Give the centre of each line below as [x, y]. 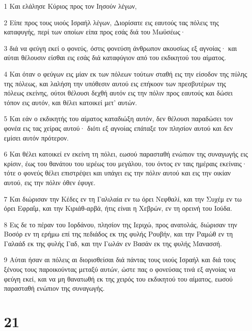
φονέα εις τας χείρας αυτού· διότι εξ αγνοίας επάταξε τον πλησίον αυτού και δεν [118, 128]
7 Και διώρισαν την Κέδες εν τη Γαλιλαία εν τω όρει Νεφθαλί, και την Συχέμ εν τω [123, 198]
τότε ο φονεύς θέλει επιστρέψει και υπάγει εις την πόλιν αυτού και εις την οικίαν [118, 173]
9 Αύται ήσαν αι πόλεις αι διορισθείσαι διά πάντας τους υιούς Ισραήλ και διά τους [120, 260]
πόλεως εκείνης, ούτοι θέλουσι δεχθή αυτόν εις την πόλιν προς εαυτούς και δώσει [118, 93]
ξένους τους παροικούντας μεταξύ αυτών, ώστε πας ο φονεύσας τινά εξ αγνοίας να [120, 269]
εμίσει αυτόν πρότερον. [36, 137]
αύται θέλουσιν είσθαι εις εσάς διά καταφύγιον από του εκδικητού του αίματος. [115, 57]
